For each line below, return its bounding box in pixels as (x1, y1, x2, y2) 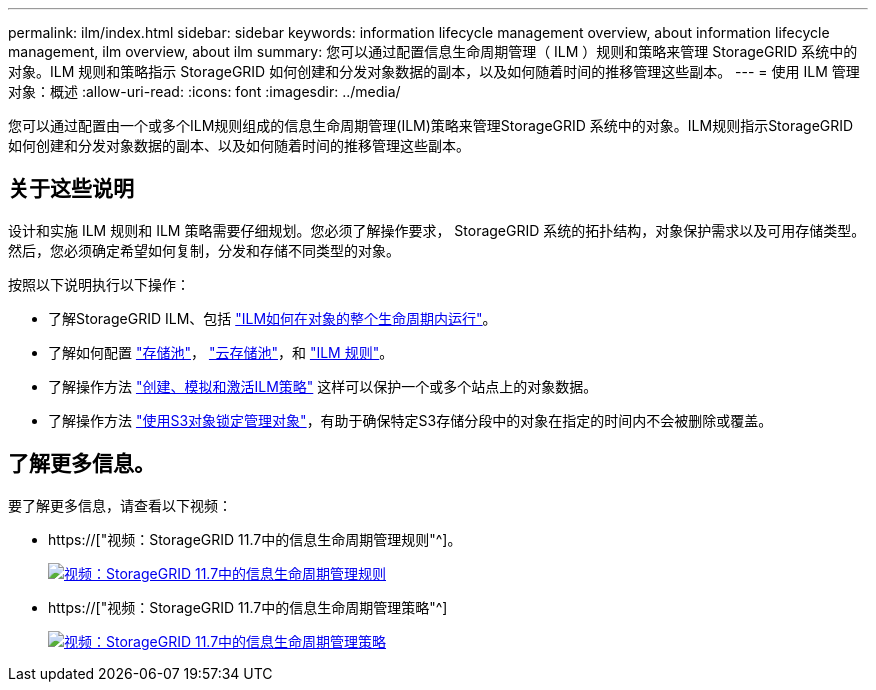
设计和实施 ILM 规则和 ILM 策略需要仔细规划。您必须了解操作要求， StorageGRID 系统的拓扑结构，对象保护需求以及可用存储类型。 (8, 221, 866, 239)
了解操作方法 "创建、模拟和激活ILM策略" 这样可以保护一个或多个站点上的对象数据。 (48, 377, 598, 395)
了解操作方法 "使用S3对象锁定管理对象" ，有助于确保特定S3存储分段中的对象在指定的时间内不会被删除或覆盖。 (48, 411, 773, 429)
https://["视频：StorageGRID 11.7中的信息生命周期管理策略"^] (48, 598, 448, 616)
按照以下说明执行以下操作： (8, 275, 190, 293)
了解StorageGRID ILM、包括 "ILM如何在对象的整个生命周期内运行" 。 (48, 309, 497, 327)
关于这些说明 (8, 176, 134, 202)
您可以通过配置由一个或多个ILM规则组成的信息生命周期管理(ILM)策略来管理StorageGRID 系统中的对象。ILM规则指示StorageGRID (8, 117, 854, 134)
